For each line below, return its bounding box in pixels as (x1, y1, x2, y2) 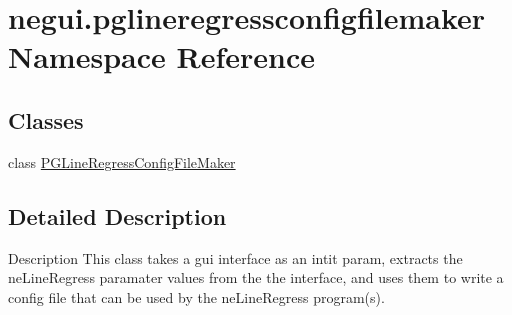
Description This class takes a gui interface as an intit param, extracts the (8, 247, 463, 268)
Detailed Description (8, 200, 227, 231)
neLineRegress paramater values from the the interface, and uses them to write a (8, 267, 504, 288)
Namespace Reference (8, 36, 315, 77)
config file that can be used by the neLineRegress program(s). (8, 286, 385, 307)
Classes (8, 104, 84, 135)
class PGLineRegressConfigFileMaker (8, 151, 236, 172)
